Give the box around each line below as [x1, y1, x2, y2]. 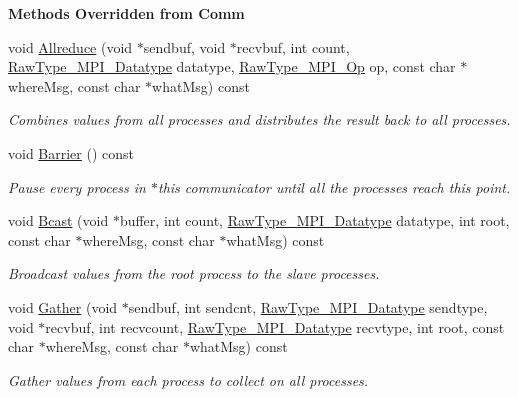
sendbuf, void [143, 36, 226, 57]
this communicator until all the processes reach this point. [157, 176, 511, 197]
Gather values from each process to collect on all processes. [8, 369, 369, 390]
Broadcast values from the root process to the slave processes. [8, 263, 380, 284]
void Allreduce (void [8, 36, 133, 57]
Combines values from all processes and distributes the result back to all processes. [8, 109, 511, 130]
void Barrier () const [8, 142, 135, 163]
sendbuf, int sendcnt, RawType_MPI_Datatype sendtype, [128, 296, 488, 317]
